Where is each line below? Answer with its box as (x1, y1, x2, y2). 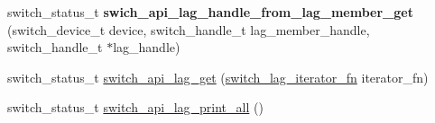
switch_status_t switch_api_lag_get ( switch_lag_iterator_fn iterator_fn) (7, 67, 429, 86)
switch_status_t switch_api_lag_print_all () (7, 98, 264, 117)
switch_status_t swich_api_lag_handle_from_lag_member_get (7, 3, 413, 21)
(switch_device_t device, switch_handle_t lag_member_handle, (7, 20, 370, 39)
